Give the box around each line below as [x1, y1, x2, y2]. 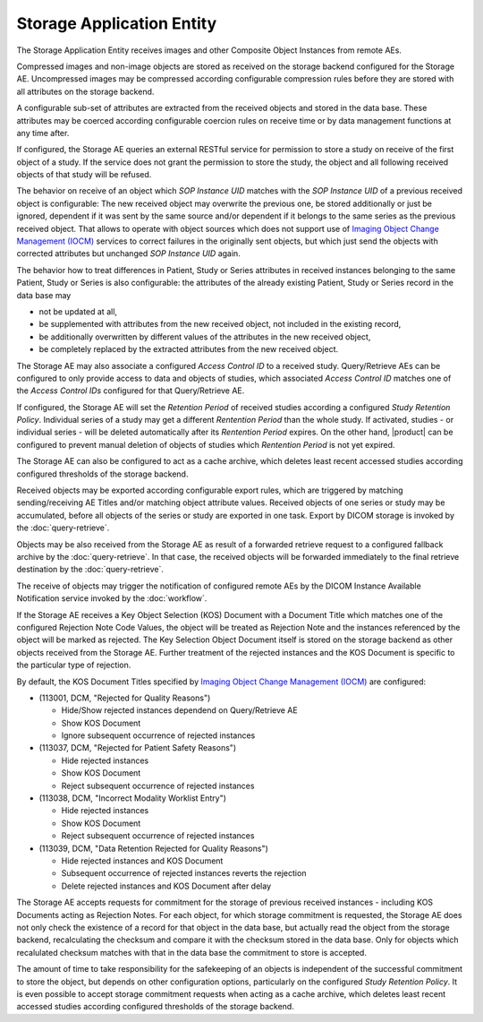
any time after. [16, 127, 70, 138]
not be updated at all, [38, 305, 118, 317]
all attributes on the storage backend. [16, 86, 155, 97]
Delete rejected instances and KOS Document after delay [61, 880, 272, 891]
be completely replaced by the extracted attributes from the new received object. [38, 344, 339, 355]
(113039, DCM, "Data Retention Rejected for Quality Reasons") [38, 843, 268, 854]
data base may [16, 289, 72, 300]
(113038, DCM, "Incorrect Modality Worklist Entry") [38, 793, 227, 803]
